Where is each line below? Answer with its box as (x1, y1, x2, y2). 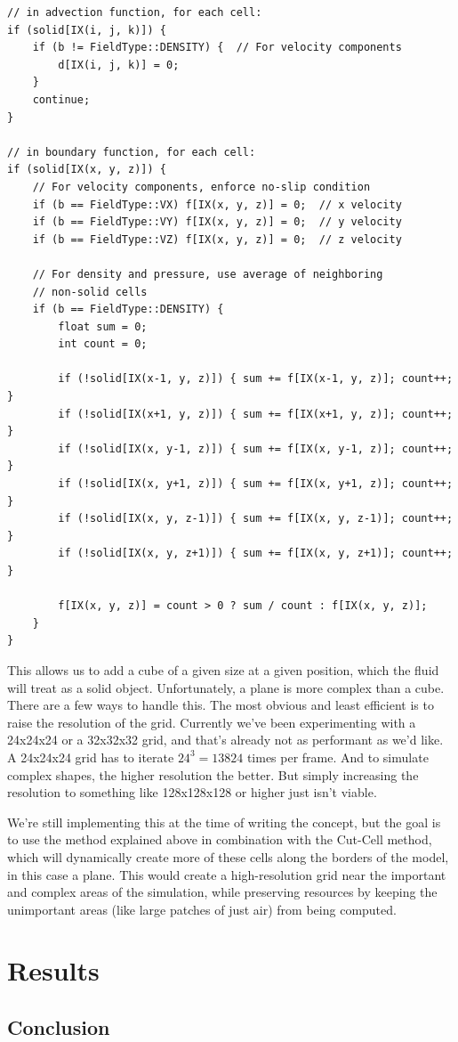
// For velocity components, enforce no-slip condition (32, 180, 371, 193)
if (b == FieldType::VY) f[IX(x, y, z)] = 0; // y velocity (32, 216, 402, 229)
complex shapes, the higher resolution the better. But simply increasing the (7, 765, 419, 784)
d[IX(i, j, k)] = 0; (58, 58, 180, 71)
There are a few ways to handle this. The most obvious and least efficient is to (7, 696, 434, 714)
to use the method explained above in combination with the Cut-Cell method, (7, 830, 432, 849)
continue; (32, 93, 91, 106)
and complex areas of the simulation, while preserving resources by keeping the (7, 883, 438, 901)
